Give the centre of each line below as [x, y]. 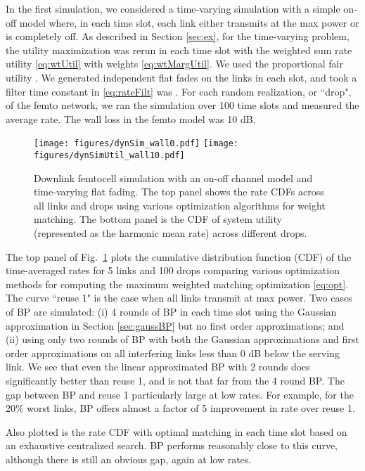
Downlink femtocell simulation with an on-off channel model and [173, 178]
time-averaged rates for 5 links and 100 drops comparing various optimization [173, 270]
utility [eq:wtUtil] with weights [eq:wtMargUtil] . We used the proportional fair [174, 64]
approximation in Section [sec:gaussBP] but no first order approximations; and [175, 325]
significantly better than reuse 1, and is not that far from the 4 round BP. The [175, 380]
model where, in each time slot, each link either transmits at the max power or [189, 22]
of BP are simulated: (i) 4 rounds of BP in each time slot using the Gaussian [171, 311]
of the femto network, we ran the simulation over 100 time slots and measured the [182, 105]
